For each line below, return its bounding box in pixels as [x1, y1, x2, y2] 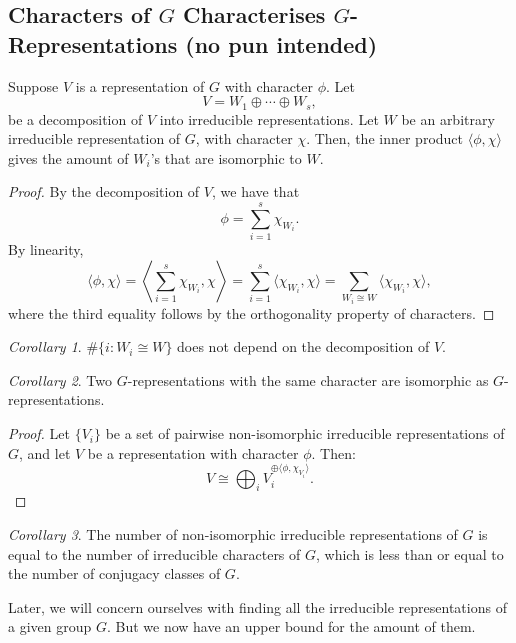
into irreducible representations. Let [159, 108, 379, 129]
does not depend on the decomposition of [177, 336, 430, 357]
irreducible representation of [8, 128, 181, 149]
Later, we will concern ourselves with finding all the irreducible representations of [8, 596, 507, 617]
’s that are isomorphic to [150, 147, 302, 168]
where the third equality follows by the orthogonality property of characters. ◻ [8, 302, 495, 323]
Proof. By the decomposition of [8, 181, 200, 202]
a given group [8, 616, 92, 637]
